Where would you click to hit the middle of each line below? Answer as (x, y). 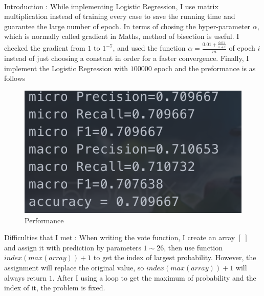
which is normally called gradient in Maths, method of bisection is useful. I (122, 36)
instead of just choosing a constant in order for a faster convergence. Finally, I (127, 58)
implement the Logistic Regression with (66, 68)
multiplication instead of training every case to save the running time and (120, 16)
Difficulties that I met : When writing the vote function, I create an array (120, 237)
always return (25, 277)
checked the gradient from (45, 48)
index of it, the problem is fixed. (55, 288)
